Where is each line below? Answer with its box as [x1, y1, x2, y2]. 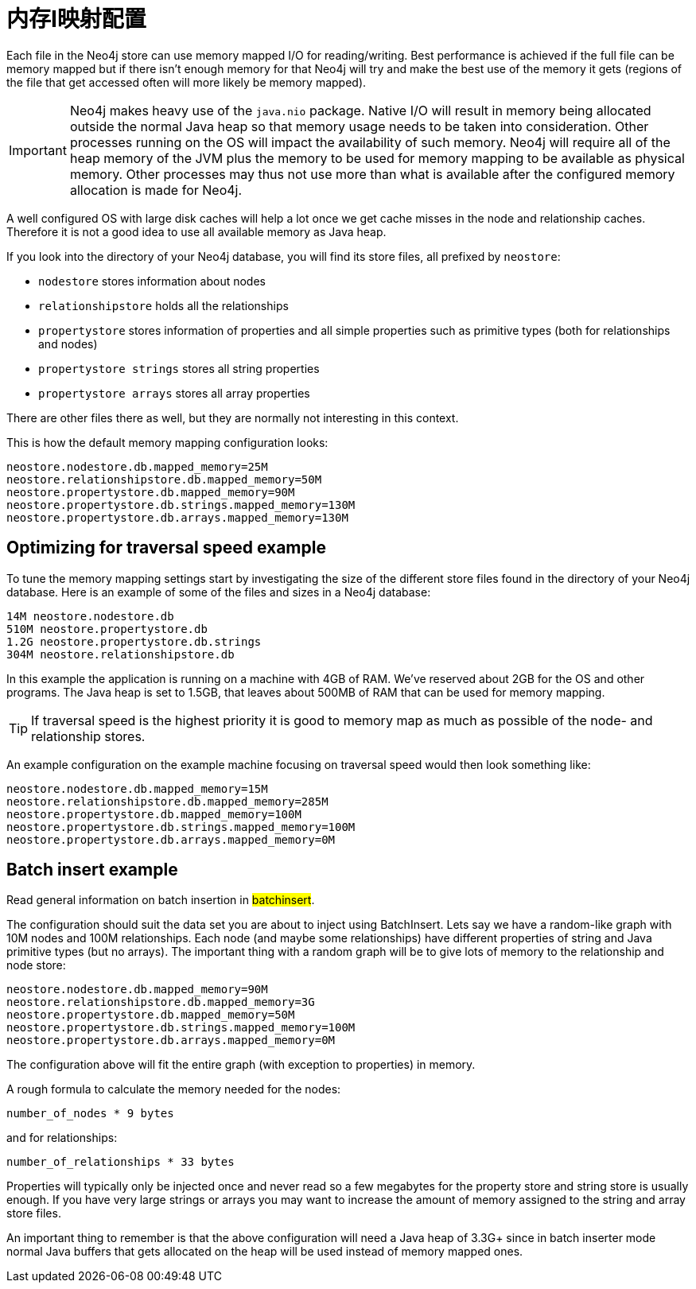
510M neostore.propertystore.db [6, 622, 208, 635]
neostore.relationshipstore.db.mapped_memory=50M [6, 472, 322, 486]
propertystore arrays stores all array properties [38, 386, 310, 400]
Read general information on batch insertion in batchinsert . [6, 893, 315, 907]
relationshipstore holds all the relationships [38, 298, 289, 313]
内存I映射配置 [6, 6, 146, 33]
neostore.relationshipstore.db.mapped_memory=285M [6, 794, 329, 808]
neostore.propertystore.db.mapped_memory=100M [6, 807, 301, 821]
